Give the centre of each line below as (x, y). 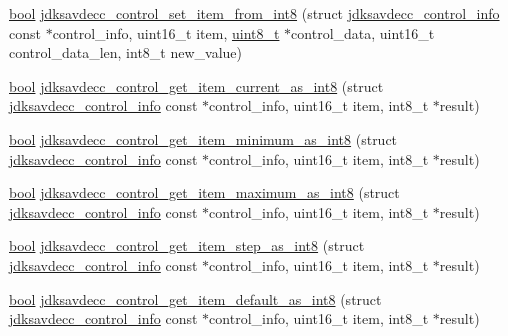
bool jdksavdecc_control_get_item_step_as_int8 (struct (187, 245)
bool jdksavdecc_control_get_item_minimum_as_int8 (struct (203, 138)
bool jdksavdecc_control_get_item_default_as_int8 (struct (195, 298)
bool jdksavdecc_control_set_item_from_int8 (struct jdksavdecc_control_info (254, 13)
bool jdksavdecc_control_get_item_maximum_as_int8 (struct (204, 192)
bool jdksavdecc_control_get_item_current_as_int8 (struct (196, 85)
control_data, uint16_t (363, 32)
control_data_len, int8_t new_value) (126, 52)
